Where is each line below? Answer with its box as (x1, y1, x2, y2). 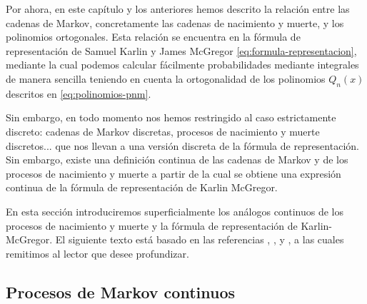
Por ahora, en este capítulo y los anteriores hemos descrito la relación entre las (6, 1, 350, 16)
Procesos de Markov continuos (6, 280, 236, 303)
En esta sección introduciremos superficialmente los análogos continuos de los (6, 203, 344, 218)
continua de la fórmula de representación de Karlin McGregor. (6, 180, 278, 195)
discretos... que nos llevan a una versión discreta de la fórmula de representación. (6, 138, 359, 153)
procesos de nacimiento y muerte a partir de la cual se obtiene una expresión (6, 166, 341, 181)
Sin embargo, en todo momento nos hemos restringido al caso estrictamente (6, 110, 336, 125)
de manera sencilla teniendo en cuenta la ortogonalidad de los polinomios (6, 71, 326, 86)
